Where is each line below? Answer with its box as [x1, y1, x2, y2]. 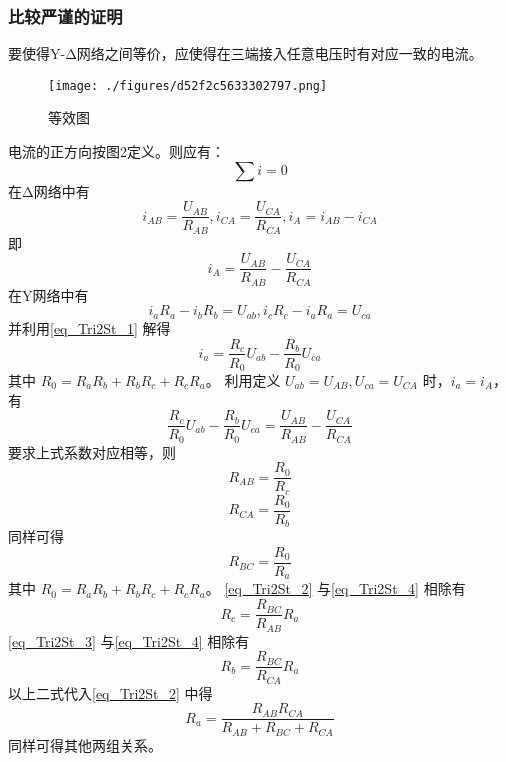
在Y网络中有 [8, 284, 89, 305]
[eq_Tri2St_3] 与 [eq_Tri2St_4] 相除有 [8, 630, 250, 651]
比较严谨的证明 [8, 3, 123, 28]
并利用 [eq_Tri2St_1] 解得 [8, 317, 171, 338]
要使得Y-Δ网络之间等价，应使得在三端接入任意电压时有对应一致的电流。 [8, 43, 483, 64]
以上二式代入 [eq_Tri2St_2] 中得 [8, 682, 213, 703]
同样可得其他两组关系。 [8, 734, 162, 755]
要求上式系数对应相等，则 [8, 441, 176, 462]
